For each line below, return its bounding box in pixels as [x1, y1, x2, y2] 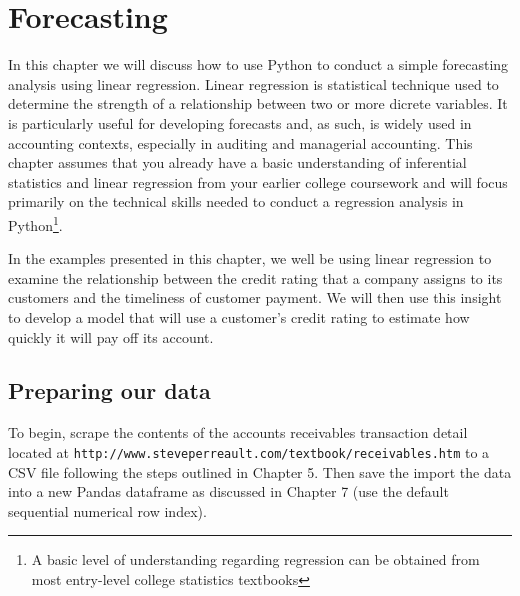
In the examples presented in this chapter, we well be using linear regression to [8, 248, 492, 269]
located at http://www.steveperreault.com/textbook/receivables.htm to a [8, 441, 490, 462]
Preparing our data [8, 375, 211, 406]
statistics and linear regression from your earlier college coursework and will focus [8, 171, 508, 192]
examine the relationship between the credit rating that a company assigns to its [8, 267, 503, 288]
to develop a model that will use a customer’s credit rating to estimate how [8, 306, 470, 327]
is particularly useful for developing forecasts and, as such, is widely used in [8, 112, 472, 133]
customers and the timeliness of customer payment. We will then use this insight [8, 287, 502, 308]
